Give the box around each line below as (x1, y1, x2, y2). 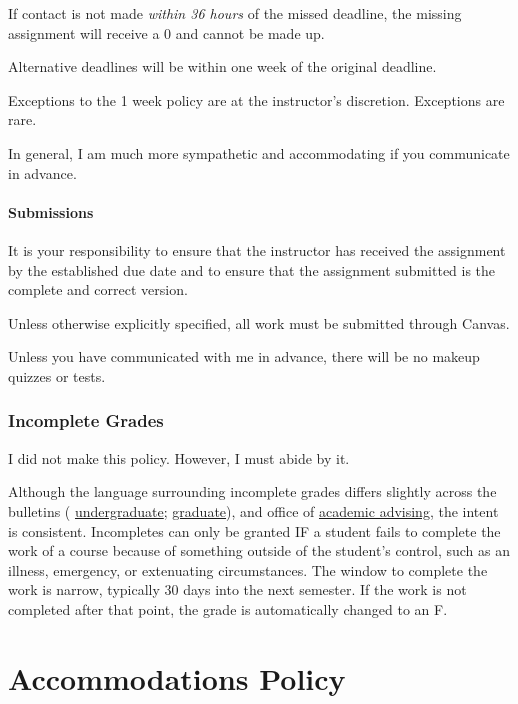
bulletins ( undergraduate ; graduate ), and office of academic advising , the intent (8, 500, 499, 521)
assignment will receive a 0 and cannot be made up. (8, 22, 325, 43)
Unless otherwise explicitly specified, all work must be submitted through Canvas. (8, 312, 510, 333)
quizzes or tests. (8, 365, 106, 386)
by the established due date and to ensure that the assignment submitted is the (8, 259, 496, 280)
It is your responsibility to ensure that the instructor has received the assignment (8, 239, 506, 260)
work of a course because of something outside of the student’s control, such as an (8, 540, 510, 561)
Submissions (8, 201, 94, 222)
